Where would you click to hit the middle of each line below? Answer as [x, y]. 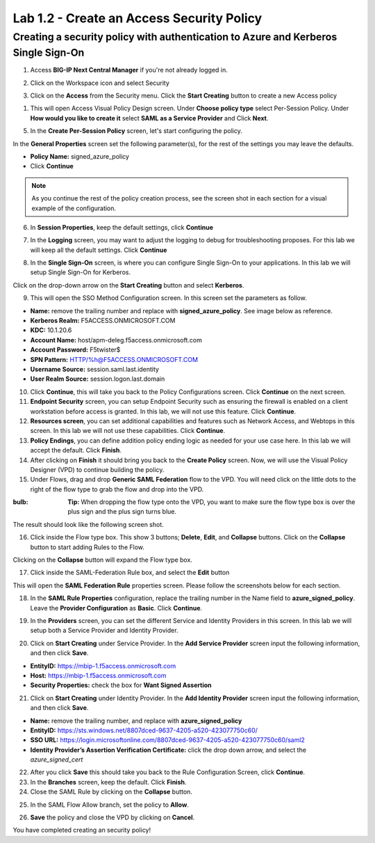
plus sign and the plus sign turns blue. [122, 512]
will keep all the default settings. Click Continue [99, 250]
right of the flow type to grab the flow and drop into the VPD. [117, 489]
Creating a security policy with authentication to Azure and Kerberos [175, 37]
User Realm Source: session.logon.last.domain [98, 379]
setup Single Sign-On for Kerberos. [81, 272]
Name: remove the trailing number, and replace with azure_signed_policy [136, 720]
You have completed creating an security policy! [82, 830]
